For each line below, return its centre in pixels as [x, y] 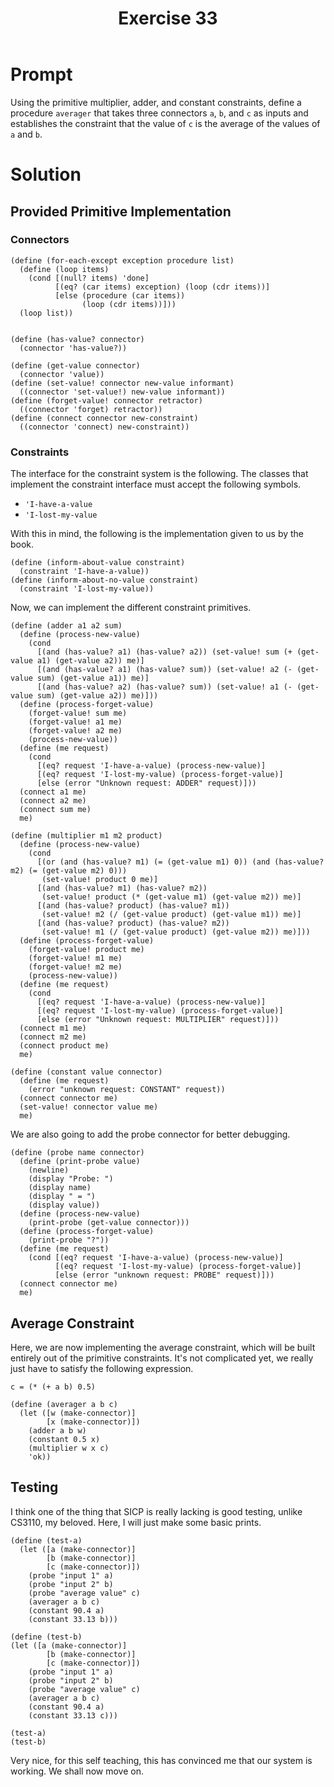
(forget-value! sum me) [78, 713]
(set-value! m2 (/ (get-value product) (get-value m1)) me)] [171, 915]
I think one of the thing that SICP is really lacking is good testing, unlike [156, 1511]
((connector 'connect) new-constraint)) [104, 427]
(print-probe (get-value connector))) [109, 1223]
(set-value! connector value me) [89, 1107]
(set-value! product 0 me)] [100, 880]
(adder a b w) [57, 1430]
